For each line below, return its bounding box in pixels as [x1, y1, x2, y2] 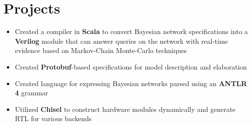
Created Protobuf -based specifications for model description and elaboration [15, 61, 247, 71]
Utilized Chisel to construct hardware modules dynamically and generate [15, 104, 236, 114]
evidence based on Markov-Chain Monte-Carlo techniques [15, 45, 187, 55]
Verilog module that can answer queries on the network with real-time [15, 36, 228, 46]
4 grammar [15, 88, 48, 98]
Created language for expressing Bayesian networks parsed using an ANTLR [15, 78, 247, 88]
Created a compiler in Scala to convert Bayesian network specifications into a [15, 26, 248, 36]
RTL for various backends [15, 113, 92, 124]
